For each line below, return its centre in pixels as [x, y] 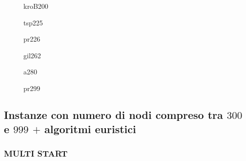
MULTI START [36, 153]
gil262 [32, 55]
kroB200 [36, 6]
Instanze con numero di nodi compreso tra [113, 114]
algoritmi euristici [90, 129]
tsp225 [33, 22]
